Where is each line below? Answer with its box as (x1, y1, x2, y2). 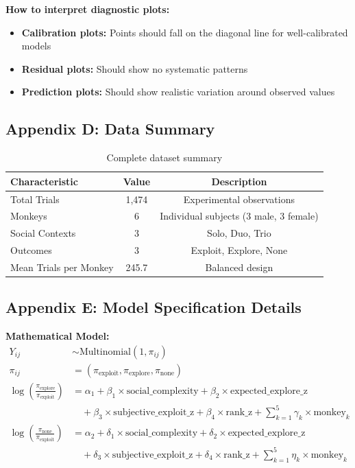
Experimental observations (183, 191, 295, 206)
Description (211, 174, 267, 188)
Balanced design (205, 259, 273, 274)
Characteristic (10, 174, 78, 188)
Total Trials (10, 191, 60, 206)
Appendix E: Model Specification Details (5, 296, 302, 318)
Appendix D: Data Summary (5, 118, 215, 139)
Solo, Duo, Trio (207, 226, 271, 240)
